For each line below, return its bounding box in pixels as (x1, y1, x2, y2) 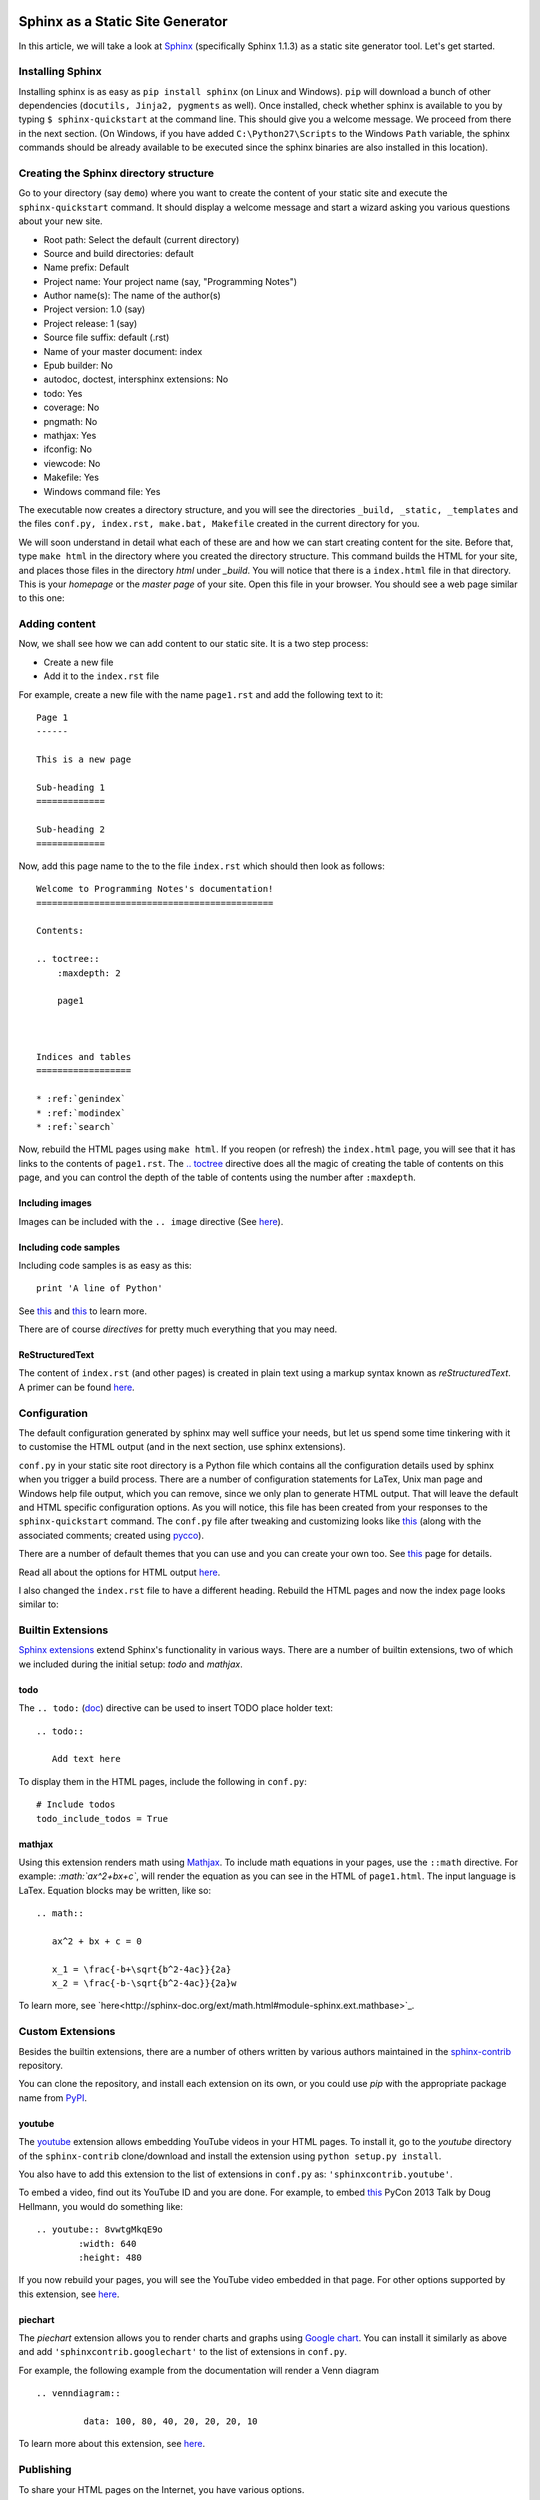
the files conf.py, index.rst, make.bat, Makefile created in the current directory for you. (18, 518, 420, 530)
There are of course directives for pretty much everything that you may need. (18, 1323, 338, 1335)
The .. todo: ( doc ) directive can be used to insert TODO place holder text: (18, 1702, 334, 1714)
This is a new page (36, 754, 132, 765)
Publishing (18, 2463, 72, 2477)
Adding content (18, 617, 96, 631)
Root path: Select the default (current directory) (43, 233, 240, 245)
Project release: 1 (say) (43, 317, 138, 329)
